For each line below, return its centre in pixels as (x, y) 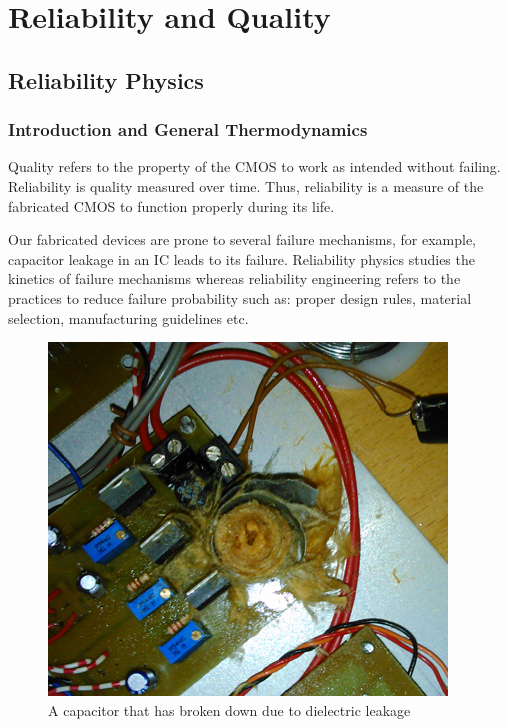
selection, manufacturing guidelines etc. (128, 317)
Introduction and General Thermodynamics (188, 129)
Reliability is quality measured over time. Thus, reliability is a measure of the (246, 185)
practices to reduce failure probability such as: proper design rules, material (240, 297)
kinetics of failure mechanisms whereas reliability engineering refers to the (234, 278)
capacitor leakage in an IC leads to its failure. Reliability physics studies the (241, 258)
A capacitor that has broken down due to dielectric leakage (229, 709)
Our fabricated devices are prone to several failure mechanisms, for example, (242, 239)
